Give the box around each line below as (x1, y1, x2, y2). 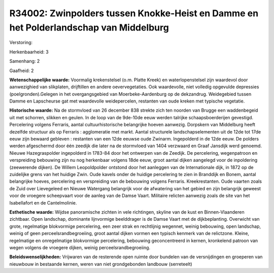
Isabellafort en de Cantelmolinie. (9, 199, 77, 206)
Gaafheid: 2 (9, 67, 34, 74)
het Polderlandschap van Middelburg (9, 22, 169, 33)
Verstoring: (9, 40, 33, 46)
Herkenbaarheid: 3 (9, 49, 49, 55)
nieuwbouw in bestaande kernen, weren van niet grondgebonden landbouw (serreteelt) (9, 261, 192, 267)
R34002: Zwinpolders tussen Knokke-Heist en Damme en (9, 8, 259, 19)
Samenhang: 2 (9, 58, 40, 64)
